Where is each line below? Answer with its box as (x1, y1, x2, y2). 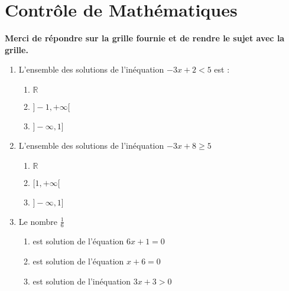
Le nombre (18, 215, 57, 227)
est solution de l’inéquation (33, 274, 131, 287)
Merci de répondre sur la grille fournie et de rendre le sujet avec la (5, 32, 285, 44)
